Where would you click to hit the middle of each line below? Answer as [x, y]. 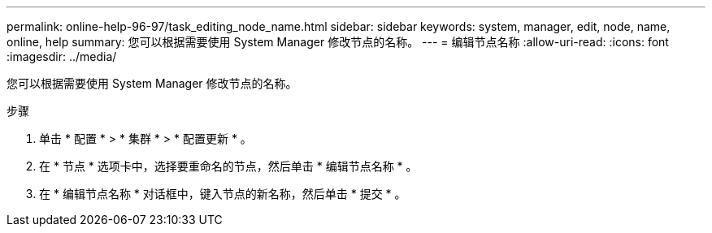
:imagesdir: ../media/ [62, 56]
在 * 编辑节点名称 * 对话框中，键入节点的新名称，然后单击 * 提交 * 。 [223, 194]
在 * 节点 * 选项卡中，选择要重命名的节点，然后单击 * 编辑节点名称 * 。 [228, 166]
